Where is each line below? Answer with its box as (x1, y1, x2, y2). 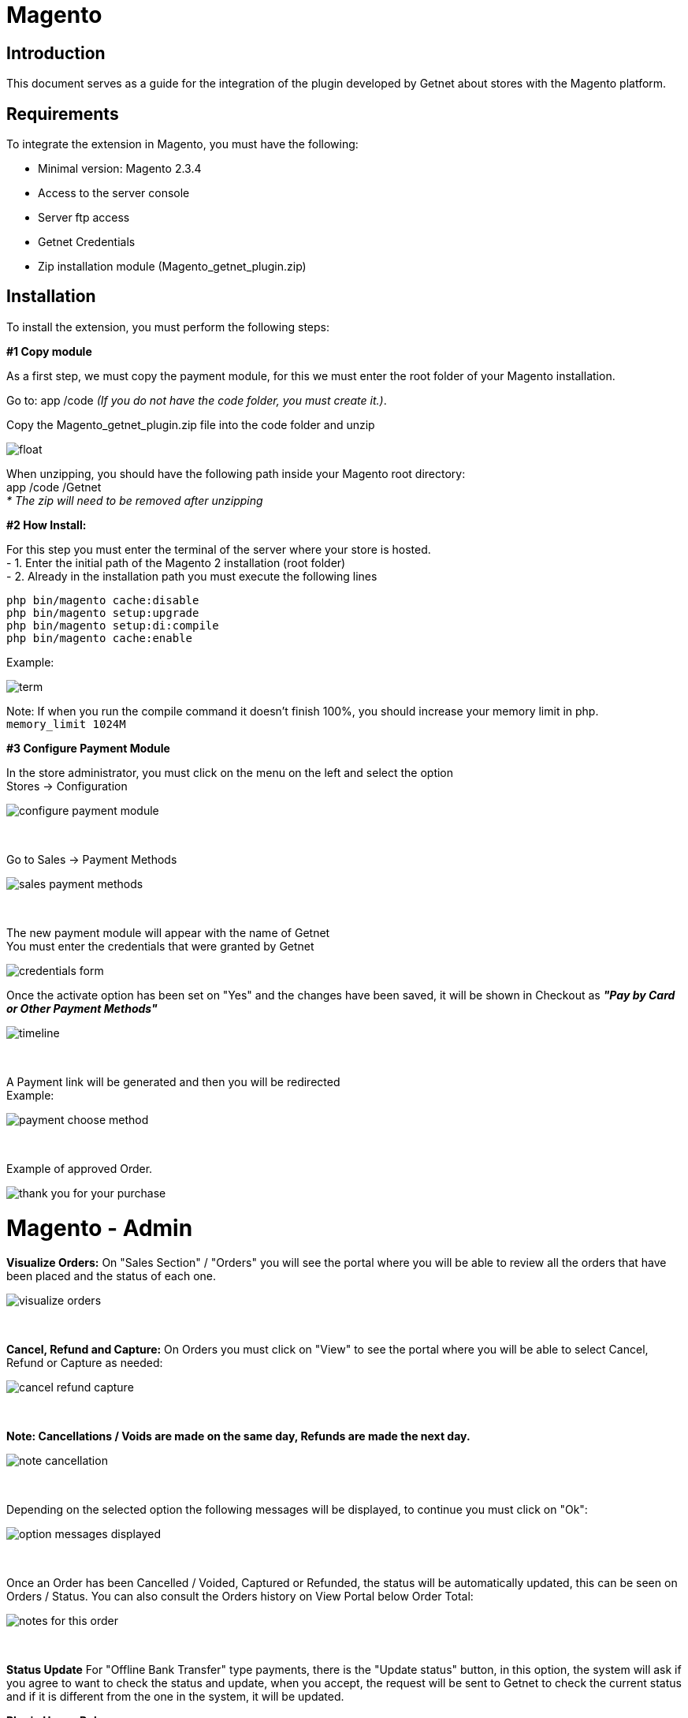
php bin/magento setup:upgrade (6, 606, 199, 619)
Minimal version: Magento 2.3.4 (38, 162, 202, 176)
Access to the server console (38, 186, 190, 200)
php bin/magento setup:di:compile (6, 618, 219, 632)
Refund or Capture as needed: (6, 1356, 163, 1370)
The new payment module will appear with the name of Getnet (6, 925, 330, 939)
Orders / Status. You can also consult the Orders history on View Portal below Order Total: (6, 1589, 474, 1604)
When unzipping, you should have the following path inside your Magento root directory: (6, 466, 466, 480)
